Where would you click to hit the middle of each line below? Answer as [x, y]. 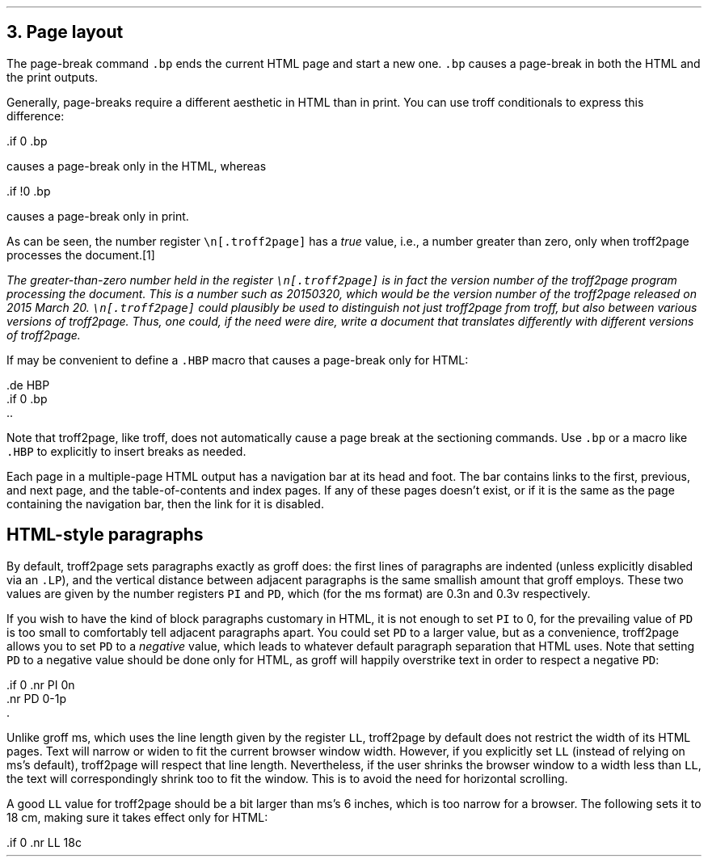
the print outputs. [53, 77]
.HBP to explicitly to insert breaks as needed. [126, 451]
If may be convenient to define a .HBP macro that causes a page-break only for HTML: [238, 360]
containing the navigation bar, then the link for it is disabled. [165, 503]
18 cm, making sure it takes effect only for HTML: [137, 817]
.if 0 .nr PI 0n [41, 684]
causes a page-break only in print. [98, 216]
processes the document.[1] [81, 255]
